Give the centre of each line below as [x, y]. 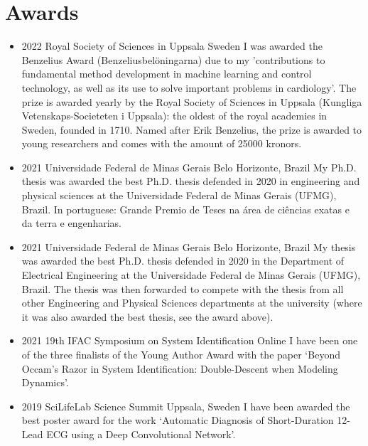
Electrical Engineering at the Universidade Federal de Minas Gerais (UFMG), [191, 275]
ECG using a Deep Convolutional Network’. [141, 434]
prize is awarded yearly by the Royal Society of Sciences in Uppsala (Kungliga [192, 101]
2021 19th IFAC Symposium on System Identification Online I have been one [190, 340]
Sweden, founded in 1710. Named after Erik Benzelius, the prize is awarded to [192, 129]
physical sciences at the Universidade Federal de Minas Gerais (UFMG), [179, 195]
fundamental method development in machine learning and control [167, 74]
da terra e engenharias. [71, 223]
